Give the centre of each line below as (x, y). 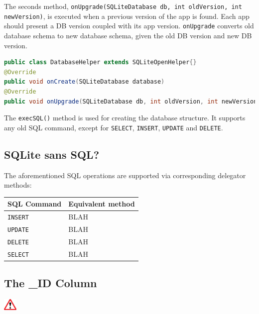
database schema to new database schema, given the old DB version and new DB (128, 35)
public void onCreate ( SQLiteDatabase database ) (84, 82)
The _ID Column (51, 283)
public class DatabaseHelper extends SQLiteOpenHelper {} (100, 62)
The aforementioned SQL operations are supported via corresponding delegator (125, 175)
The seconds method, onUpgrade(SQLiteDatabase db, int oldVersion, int (123, 6)
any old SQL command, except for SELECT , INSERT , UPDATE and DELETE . (114, 127)
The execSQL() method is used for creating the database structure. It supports (125, 118)
